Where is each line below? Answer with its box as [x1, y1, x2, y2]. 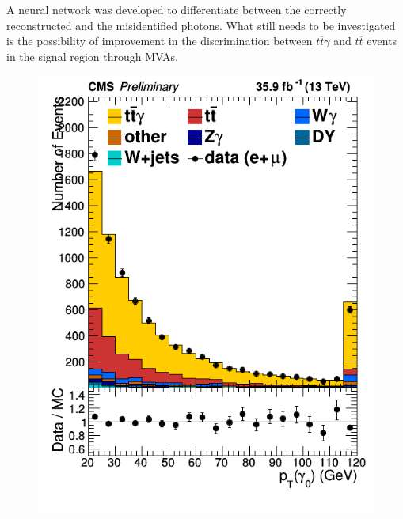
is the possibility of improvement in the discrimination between [6, 32, 313, 49]
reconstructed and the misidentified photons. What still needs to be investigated [6, 17, 396, 33]
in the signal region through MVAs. [6, 47, 178, 64]
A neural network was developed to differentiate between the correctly [6, 2, 347, 17]
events [367, 32, 397, 49]
